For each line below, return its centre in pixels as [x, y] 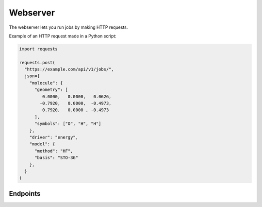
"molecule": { [46, 83]
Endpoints [25, 194]
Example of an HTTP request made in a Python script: [63, 36]
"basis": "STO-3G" [57, 158]
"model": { [42, 144]
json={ [32, 76]
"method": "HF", [54, 151]
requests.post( [37, 62]
